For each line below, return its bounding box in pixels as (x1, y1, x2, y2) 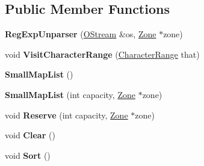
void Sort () (5, 149, 51, 161)
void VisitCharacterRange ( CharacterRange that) (5, 48, 200, 60)
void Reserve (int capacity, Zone (5, 108, 128, 121)
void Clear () (5, 129, 55, 141)
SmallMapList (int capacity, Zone (5, 88, 135, 100)
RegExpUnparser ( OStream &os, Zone (5, 28, 156, 40)
